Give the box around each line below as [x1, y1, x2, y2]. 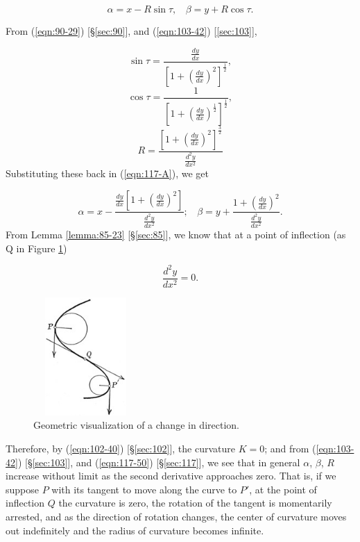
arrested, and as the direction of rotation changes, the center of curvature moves [6, 509, 347, 523]
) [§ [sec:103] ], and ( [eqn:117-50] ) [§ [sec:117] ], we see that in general [17, 454, 300, 469]
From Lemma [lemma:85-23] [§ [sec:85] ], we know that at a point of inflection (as [6, 227, 346, 241]
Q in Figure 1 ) [6, 240, 67, 255]
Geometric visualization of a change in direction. [33, 418, 239, 432]
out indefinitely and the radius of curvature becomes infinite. [6, 523, 264, 537]
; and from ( [264, 441, 316, 455]
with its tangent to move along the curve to [51, 482, 237, 496]
